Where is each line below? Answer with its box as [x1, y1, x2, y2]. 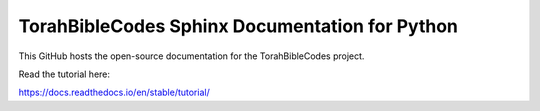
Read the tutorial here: [18, 68, 110, 80]
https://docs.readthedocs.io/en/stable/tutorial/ [18, 86, 210, 99]
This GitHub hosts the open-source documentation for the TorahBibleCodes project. [18, 50, 365, 62]
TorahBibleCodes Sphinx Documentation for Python [18, 15, 459, 37]
